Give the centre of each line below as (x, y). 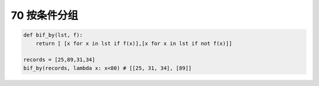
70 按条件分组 (45, 15)
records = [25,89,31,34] (59, 60)
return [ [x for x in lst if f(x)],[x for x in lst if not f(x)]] (134, 43)
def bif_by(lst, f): (53, 35)
